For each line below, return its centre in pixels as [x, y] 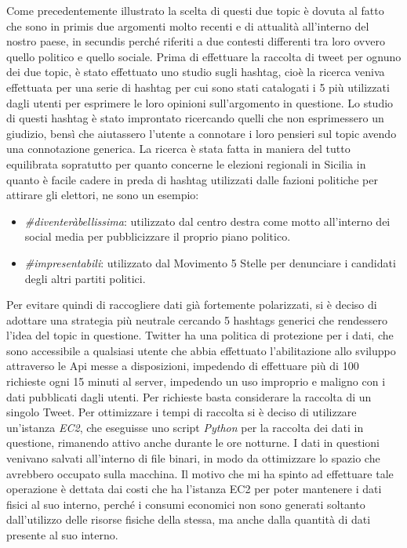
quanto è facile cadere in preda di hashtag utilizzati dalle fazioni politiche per [192, 179]
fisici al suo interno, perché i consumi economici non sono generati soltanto [186, 504]
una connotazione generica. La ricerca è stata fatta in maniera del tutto [178, 149]
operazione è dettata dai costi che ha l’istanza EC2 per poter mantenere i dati [194, 489]
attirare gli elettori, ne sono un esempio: [103, 195]
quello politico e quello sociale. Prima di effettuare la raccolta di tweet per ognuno [204, 56]
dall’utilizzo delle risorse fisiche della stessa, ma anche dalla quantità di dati [189, 519]
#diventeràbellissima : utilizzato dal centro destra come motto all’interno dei [207, 221]
